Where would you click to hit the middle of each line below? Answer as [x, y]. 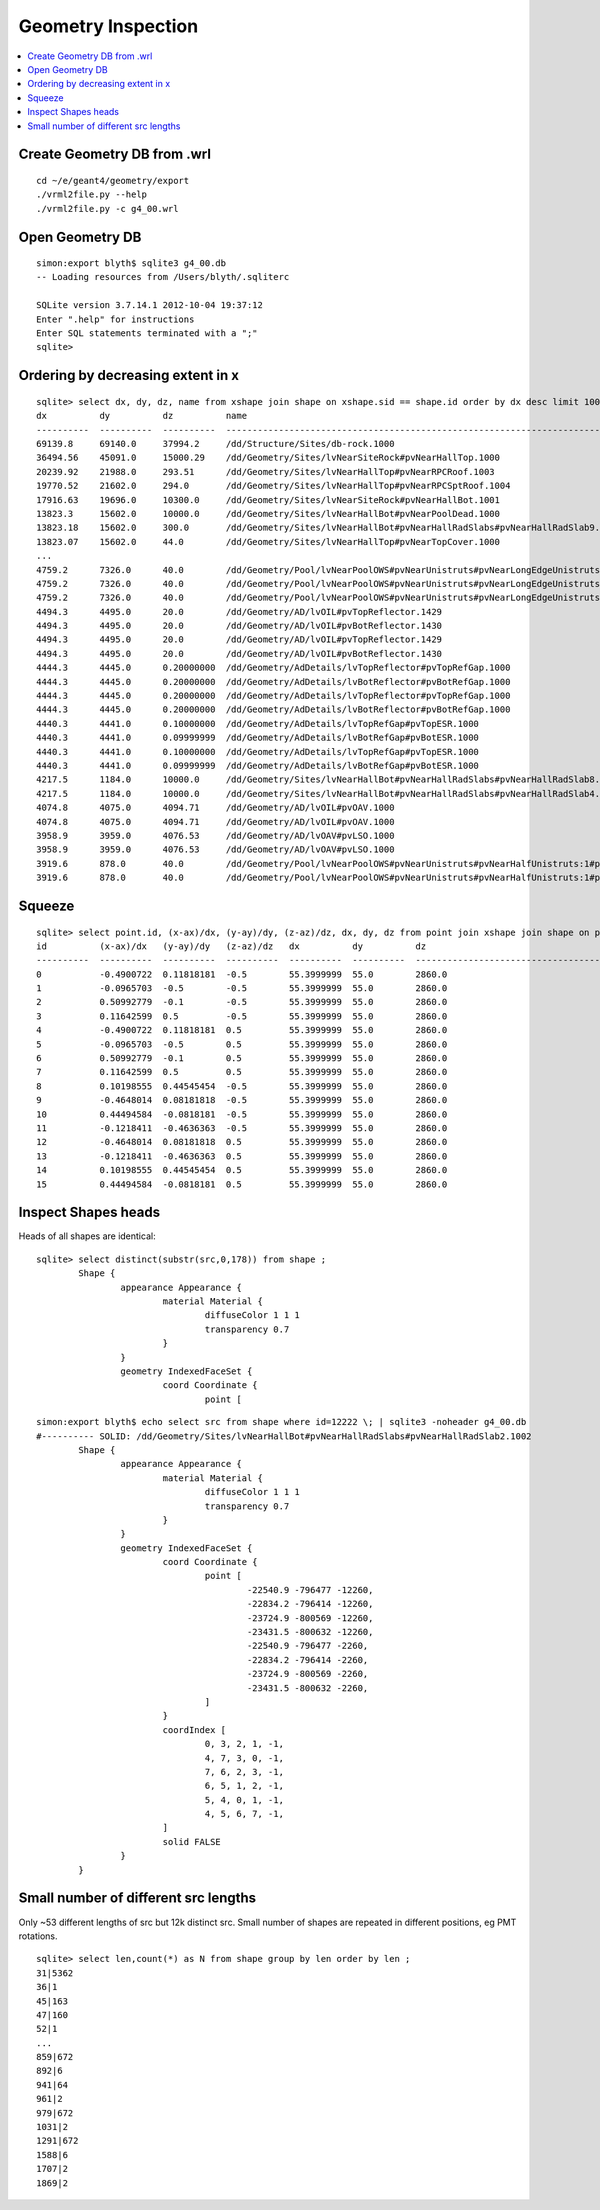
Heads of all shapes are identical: [87, 1236]
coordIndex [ [194, 1729]
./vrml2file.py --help [92, 194]
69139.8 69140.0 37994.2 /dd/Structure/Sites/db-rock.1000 [215, 444]
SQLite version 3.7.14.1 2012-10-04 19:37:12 [150, 305]
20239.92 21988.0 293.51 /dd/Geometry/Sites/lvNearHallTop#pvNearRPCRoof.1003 [265, 471]
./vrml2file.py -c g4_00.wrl [107, 208]
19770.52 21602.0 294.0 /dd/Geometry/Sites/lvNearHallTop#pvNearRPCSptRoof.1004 [273, 486]
